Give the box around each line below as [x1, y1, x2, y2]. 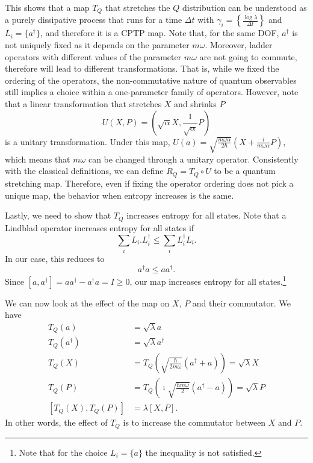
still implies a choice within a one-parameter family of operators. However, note [5, 85, 299, 98]
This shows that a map [5, 1, 90, 13]
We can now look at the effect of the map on [5, 296, 170, 309]
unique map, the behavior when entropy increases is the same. [5, 188, 234, 201]
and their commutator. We [192, 296, 291, 309]
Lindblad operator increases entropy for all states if [5, 221, 194, 234]
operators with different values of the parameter [5, 50, 182, 63]
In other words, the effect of [5, 416, 108, 429]
